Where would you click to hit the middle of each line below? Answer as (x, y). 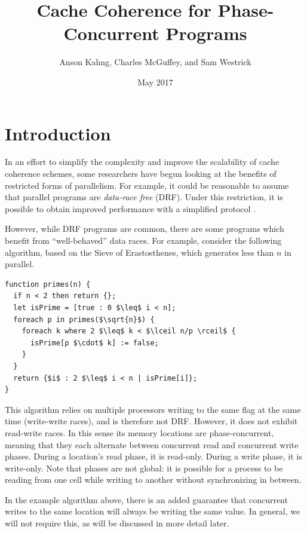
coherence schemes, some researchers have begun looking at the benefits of (141, 174)
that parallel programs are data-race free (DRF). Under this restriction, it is (144, 197)
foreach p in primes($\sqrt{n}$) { (84, 319)
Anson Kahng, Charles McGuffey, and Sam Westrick (155, 62)
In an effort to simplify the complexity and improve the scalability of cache (142, 162)
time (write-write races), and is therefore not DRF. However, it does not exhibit (151, 421)
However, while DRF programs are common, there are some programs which (145, 229)
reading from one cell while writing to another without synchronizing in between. (153, 480)
